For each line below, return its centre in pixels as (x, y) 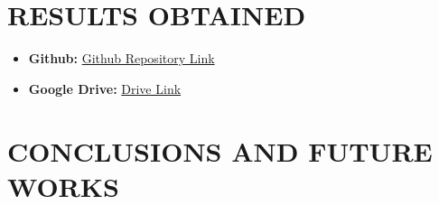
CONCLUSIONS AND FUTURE (220, 150)
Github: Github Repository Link (121, 58)
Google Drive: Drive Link (105, 88)
